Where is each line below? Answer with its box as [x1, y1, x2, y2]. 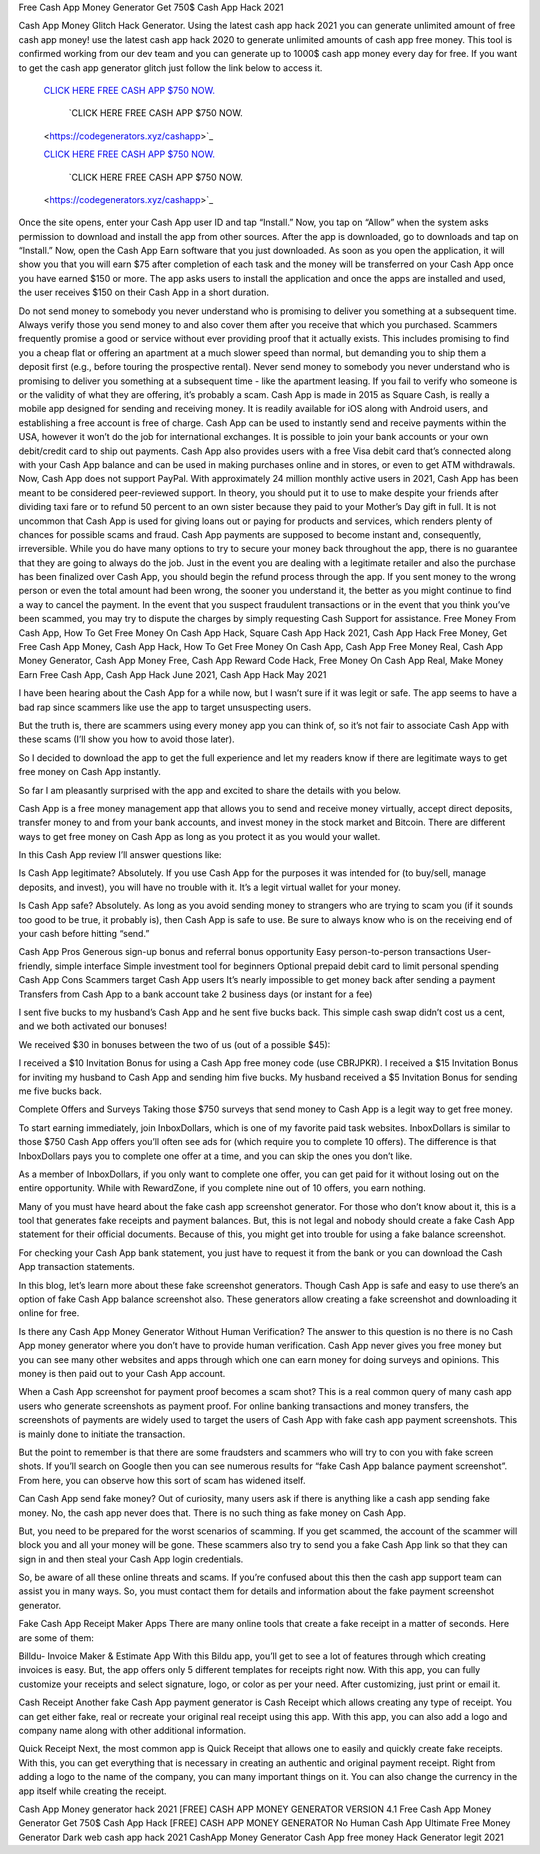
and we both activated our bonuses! [18, 1020, 167, 1032]
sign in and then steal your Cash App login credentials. [18, 1553, 244, 1565]
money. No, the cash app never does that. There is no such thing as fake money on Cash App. [18, 1506, 407, 1519]
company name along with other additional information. [18, 1724, 247, 1736]
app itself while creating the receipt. [18, 1785, 167, 1797]
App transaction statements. [18, 1261, 135, 1273]
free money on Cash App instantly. [18, 766, 162, 778]
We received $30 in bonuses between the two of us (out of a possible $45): [18, 1038, 331, 1050]
